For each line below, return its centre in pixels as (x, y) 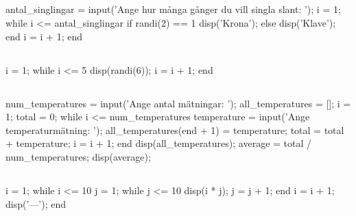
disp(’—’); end (36, 203)
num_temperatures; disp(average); (78, 156)
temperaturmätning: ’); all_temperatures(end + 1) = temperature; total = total (175, 130)
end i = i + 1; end (44, 36)
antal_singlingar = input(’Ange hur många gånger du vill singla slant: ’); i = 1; (173, 9)
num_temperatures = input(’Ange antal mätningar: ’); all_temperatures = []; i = (178, 103)
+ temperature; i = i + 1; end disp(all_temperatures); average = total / (159, 143)
